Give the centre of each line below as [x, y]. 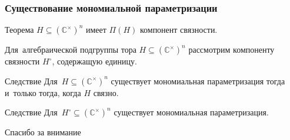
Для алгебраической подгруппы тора [71, 49]
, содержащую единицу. [94, 61]
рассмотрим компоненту [231, 49]
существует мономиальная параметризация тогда [198, 81]
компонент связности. [179, 30]
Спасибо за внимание [43, 132]
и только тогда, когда [43, 92]
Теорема [19, 30]
